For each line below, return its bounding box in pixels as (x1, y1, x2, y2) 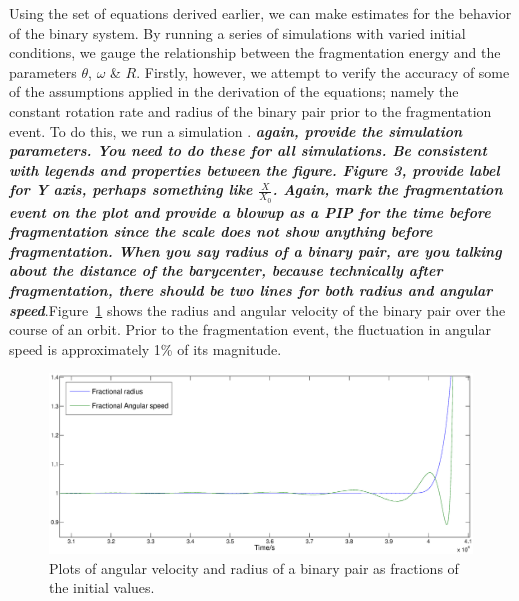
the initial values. (49, 577, 155, 598)
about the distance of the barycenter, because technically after (9, 260, 443, 281)
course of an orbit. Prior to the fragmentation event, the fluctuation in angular (9, 319, 492, 340)
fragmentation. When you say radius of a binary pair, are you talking (9, 240, 502, 261)
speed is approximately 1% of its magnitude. (9, 338, 282, 359)
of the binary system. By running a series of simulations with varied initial (9, 22, 466, 43)
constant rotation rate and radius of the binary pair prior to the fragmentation (9, 100, 492, 121)
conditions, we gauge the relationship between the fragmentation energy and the (9, 42, 501, 63)
